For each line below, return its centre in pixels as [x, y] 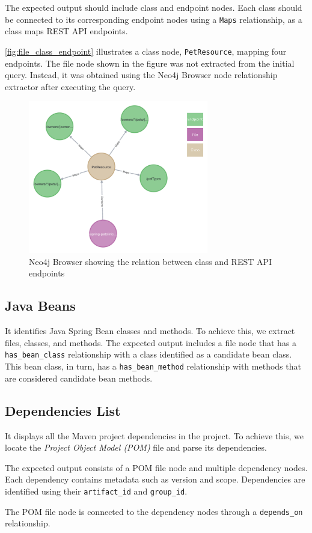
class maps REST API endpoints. [66, 31]
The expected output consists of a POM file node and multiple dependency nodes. [156, 467]
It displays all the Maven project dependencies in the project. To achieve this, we [154, 435]
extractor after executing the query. [70, 86]
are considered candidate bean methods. [79, 378]
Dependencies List [63, 410]
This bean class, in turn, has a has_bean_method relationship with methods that [153, 366]
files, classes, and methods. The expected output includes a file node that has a [151, 342]
